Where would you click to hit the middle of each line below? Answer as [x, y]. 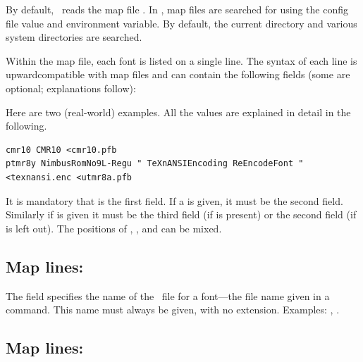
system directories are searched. [74, 37]
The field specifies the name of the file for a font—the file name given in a [168, 295]
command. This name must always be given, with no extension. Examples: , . [173, 310]
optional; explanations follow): [71, 88]
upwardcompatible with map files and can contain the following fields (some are [178, 74]
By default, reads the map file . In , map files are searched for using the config [177, 9]
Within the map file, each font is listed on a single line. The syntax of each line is [181, 60]
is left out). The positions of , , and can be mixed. [114, 228]
